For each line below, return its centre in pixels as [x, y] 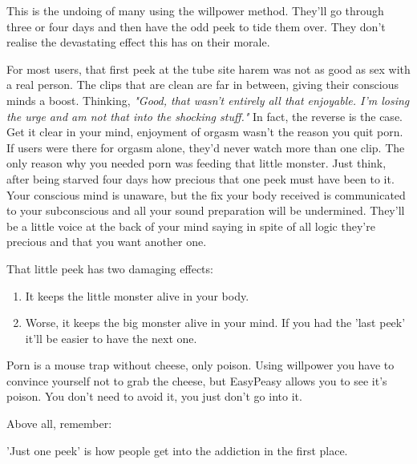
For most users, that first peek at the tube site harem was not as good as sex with [208, 69]
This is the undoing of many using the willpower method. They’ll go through [195, 10]
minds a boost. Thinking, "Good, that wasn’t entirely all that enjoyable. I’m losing [208, 100]
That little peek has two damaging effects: [110, 268]
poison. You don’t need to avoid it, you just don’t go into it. [154, 396]
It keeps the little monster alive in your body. [137, 295]
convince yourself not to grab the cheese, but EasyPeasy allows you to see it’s [197, 380]
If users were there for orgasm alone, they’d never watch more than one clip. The [206, 147]
